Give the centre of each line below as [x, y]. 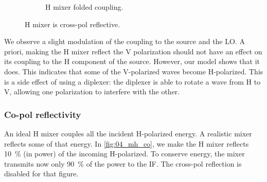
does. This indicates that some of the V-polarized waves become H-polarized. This [134, 71]
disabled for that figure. [41, 174]
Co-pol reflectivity [43, 114]
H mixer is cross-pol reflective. [73, 24]
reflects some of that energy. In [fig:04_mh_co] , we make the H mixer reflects [127, 143]
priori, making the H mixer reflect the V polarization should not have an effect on [133, 51]
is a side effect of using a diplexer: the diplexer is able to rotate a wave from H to [132, 81]
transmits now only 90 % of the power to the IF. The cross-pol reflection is [123, 163]
